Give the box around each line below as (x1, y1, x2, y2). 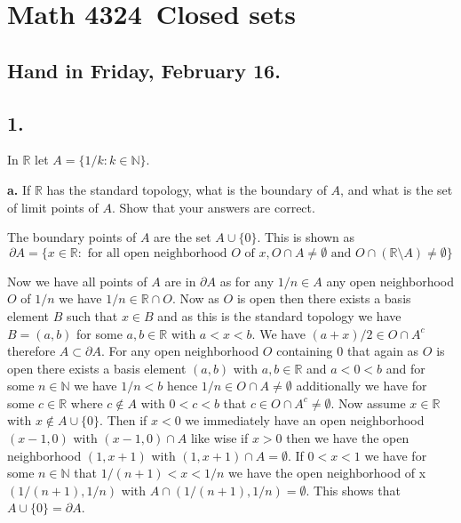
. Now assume (330, 393, 406, 412)
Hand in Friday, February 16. (7, 56, 281, 84)
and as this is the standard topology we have (157, 306, 401, 325)
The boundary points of (7, 228, 137, 246)
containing (276, 342, 333, 360)
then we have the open (286, 429, 409, 447)
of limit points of (7, 197, 99, 216)
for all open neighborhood (87, 246, 227, 260)
